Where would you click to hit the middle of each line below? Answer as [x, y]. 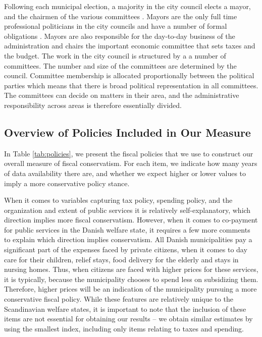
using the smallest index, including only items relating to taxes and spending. [124, 328]
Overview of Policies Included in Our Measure [127, 132]
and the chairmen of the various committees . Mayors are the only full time [121, 16]
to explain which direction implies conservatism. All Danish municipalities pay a [128, 239]
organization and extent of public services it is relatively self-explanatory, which [127, 210]
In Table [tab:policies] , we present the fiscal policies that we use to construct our [129, 153]
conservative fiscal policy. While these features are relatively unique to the [119, 299]
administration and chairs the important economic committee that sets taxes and [130, 46]
